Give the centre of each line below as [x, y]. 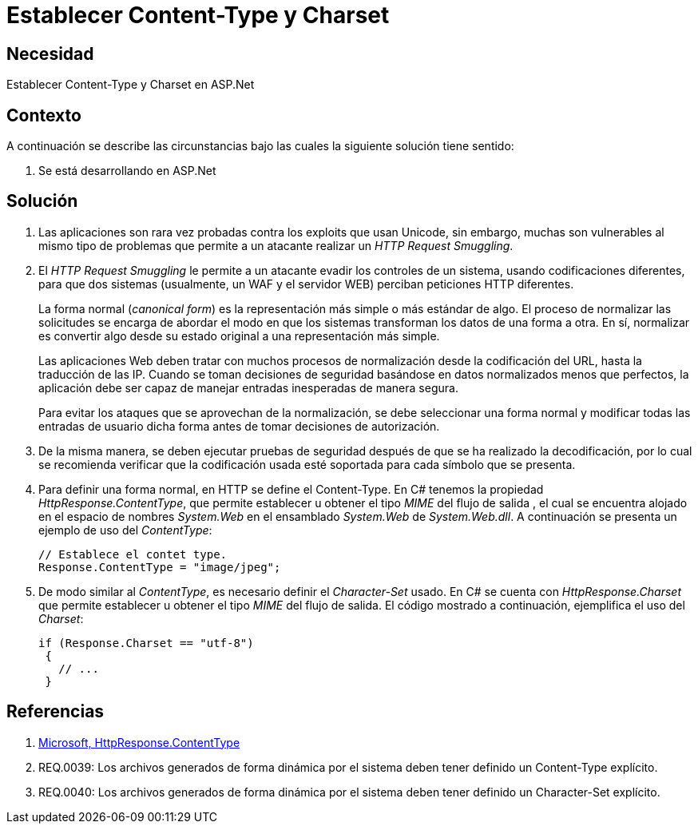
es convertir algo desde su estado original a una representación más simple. [239, 336]
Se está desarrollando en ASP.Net [127, 171]
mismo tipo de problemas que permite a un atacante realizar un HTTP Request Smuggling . [276, 245]
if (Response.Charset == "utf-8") [146, 643]
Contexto [44, 115]
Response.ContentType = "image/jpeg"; [160, 567]
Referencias [56, 712]
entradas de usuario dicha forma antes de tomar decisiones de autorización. [239, 426]
